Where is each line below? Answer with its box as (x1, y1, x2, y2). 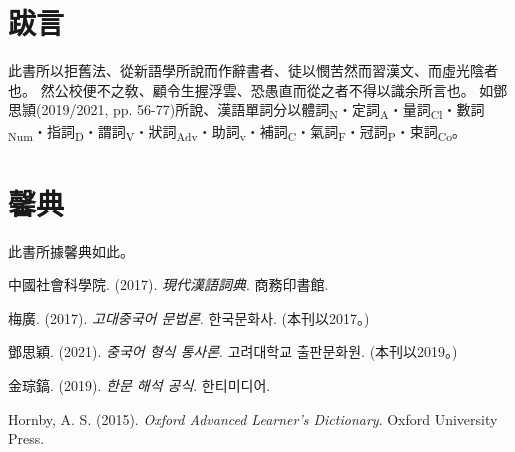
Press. (8, 428, 45, 449)
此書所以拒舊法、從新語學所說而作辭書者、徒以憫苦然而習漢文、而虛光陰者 (8, 60, 498, 81)
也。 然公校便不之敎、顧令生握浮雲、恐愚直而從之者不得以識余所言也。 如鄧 (8, 79, 508, 100)
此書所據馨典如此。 (8, 240, 134, 261)
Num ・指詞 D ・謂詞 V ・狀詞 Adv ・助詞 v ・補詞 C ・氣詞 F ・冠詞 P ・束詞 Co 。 (8, 121, 467, 145)
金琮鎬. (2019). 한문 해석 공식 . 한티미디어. (8, 375, 271, 396)
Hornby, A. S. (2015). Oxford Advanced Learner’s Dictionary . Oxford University (8, 408, 498, 429)
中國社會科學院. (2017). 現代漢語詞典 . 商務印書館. (8, 274, 329, 295)
